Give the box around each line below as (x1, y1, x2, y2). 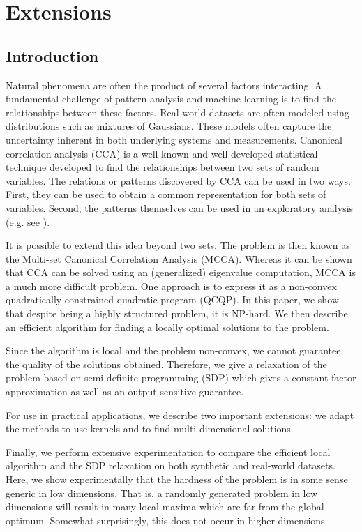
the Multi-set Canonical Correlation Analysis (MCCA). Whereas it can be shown (6, 251, 352, 266)
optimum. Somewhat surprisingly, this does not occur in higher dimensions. (6, 512, 328, 527)
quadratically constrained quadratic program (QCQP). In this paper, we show (6, 292, 339, 307)
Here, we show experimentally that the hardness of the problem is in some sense (6, 472, 348, 487)
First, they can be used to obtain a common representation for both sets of (6, 187, 326, 202)
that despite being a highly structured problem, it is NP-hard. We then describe (6, 306, 348, 321)
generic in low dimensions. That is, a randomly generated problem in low (6, 485, 318, 500)
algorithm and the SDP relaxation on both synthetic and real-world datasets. (6, 458, 335, 473)
